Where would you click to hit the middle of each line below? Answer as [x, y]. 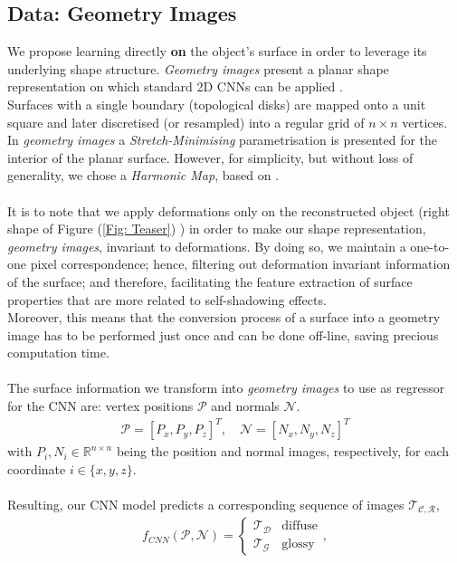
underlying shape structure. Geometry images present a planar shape [198, 68]
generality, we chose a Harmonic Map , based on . [143, 175]
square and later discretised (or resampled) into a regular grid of [186, 122]
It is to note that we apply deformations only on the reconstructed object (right [228, 210]
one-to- [430, 246]
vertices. [425, 122]
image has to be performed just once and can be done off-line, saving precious [223, 334]
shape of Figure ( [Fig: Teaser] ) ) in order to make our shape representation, [217, 229]
